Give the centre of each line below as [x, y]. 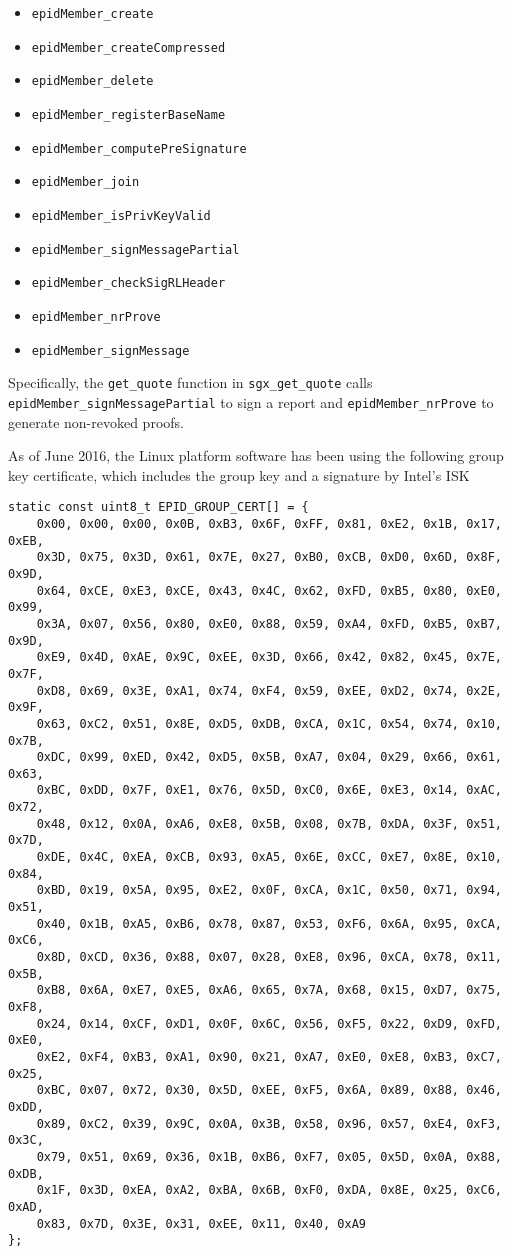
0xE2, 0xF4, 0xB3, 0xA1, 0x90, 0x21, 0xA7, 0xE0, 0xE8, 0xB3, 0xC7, [269, 1056]
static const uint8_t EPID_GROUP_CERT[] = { [158, 507]
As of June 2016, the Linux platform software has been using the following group [256, 455]
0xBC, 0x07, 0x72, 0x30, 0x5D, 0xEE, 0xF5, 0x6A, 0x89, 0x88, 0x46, [269, 1090]
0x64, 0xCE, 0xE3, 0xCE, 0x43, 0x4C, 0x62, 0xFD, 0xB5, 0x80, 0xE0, [269, 590]
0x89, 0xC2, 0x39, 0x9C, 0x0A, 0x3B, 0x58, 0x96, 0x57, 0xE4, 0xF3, [269, 1123]
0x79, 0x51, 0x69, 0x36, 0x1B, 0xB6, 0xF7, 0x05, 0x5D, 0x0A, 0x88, [269, 1156]
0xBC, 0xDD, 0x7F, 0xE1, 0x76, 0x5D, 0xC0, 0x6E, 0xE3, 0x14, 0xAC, [269, 790]
